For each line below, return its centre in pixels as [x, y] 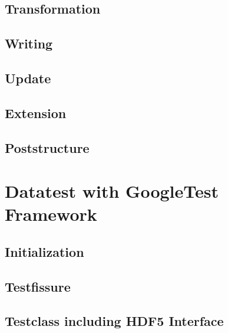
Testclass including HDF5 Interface [114, 321]
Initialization [44, 251]
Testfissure [38, 286]
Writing [29, 43]
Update [28, 78]
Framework [51, 214]
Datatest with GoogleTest [112, 191]
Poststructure [47, 147]
